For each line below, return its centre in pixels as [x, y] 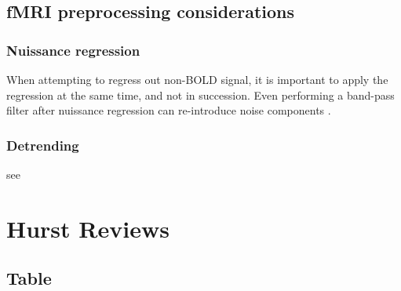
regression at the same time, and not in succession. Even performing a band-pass [200, 95]
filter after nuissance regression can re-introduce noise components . [169, 110]
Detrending [43, 145]
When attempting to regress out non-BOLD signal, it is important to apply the [197, 79]
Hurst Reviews [88, 228]
